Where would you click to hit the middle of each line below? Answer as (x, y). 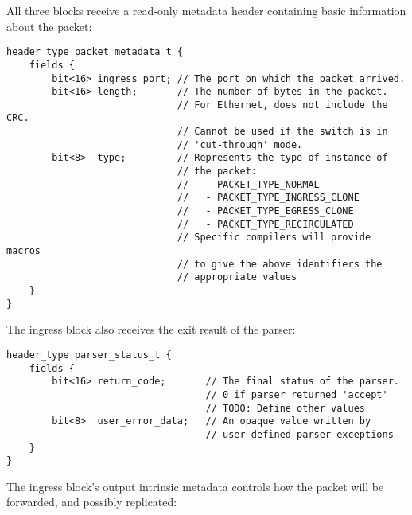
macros (23, 251)
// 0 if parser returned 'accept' (297, 394)
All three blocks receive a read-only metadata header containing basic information (206, 10)
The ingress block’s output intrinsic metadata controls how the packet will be (195, 486)
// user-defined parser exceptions (299, 434)
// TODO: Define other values (286, 408)
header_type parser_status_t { (89, 355)
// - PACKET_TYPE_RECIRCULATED (265, 224)
